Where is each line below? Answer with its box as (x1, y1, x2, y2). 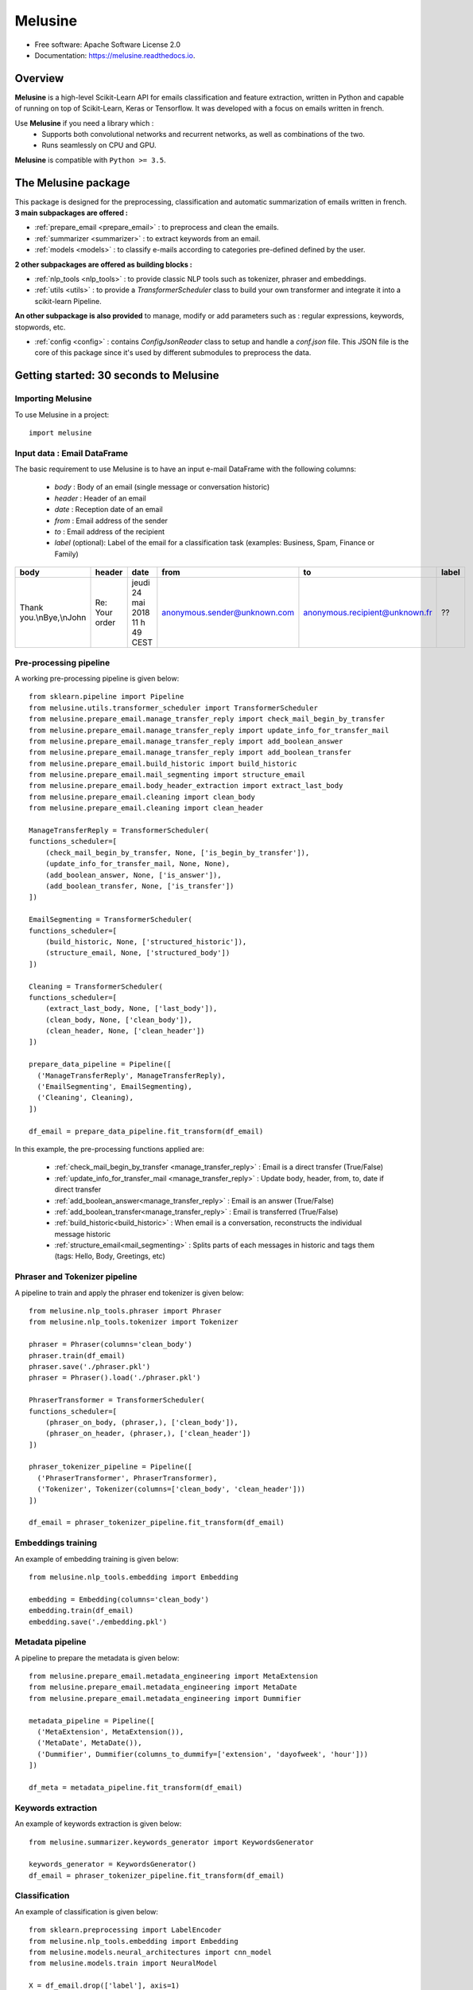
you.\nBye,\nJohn (19, 612, 87, 623)
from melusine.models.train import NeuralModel (29, 1959, 218, 1968)
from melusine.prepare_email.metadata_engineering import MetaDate (29, 1683, 297, 1691)
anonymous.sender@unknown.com (161, 607, 295, 618)
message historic (54, 1229, 111, 1239)
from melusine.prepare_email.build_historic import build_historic (29, 759, 297, 768)
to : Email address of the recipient (54, 527, 165, 537)
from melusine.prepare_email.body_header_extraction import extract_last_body (29, 781, 343, 790)
